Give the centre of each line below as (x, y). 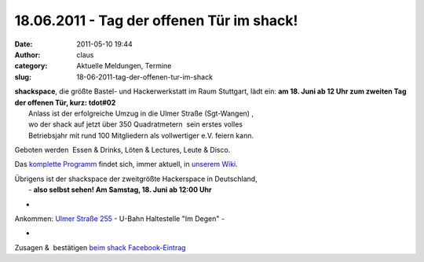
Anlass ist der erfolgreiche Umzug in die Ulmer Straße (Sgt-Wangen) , (141, 113)
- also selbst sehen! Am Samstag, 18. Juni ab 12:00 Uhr (120, 190)
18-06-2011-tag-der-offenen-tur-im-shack (145, 77)
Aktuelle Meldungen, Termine (124, 66)
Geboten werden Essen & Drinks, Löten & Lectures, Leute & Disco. (122, 150)
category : (31, 66)
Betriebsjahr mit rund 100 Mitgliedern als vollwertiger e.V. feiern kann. (141, 135)
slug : (23, 77)
